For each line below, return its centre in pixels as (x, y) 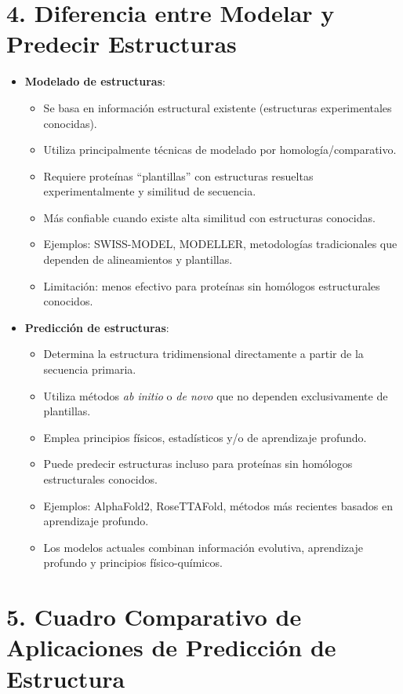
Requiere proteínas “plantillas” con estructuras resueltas (178, 175)
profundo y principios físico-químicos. (133, 563)
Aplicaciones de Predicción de (171, 647)
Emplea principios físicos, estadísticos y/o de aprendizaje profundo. (205, 437)
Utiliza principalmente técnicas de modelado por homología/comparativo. (220, 150)
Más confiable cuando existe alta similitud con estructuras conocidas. (209, 217)
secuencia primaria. (90, 369)
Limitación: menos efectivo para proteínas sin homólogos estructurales (212, 285)
